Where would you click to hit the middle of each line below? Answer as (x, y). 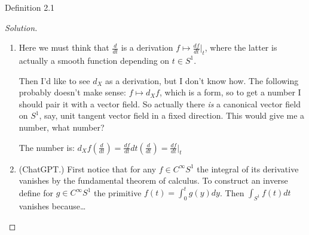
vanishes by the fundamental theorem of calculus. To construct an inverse (153, 180)
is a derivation (147, 47)
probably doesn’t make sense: (72, 92)
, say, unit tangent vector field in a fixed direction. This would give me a (172, 115)
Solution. (21, 27)
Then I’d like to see (54, 80)
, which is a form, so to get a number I (230, 92)
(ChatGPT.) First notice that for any (88, 168)
